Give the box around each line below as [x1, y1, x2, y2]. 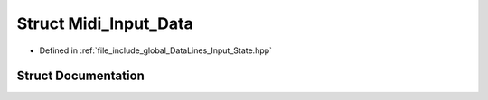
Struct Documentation [16, 68, 145, 84]
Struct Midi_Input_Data [16, 14, 193, 33]
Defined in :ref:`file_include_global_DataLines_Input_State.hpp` [39, 45, 273, 56]
